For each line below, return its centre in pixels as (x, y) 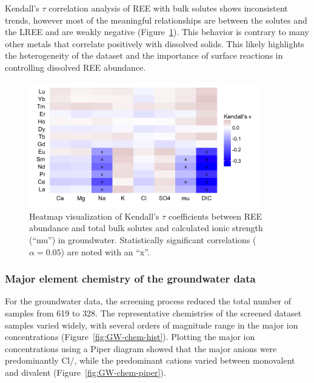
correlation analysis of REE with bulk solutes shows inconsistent (168, 8)
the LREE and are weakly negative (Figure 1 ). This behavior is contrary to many (157, 32)
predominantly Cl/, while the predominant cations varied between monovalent (150, 360)
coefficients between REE (215, 216)
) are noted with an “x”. (105, 251)
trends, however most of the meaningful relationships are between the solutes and (156, 20)
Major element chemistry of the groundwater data (130, 279)
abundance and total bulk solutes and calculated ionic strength (146, 228)
